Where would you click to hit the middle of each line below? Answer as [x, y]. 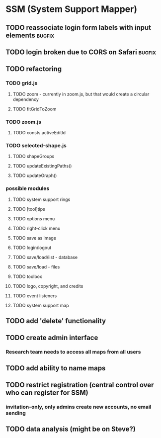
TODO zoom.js [24, 122]
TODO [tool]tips [29, 209]
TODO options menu [34, 219]
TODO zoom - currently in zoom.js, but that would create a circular [81, 94]
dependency [26, 99]
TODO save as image [35, 238]
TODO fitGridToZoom [35, 109]
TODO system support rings [41, 199]
